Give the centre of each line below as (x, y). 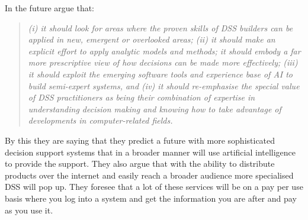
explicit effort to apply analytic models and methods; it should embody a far (164, 51)
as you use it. (29, 210)
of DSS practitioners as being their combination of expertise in (142, 97)
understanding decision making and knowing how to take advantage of (155, 109)
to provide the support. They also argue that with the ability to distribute (140, 164)
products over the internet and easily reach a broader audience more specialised (149, 175)
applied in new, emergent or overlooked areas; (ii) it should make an (152, 39)
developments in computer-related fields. (100, 120)
